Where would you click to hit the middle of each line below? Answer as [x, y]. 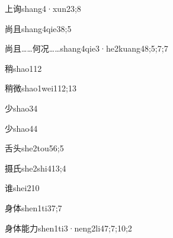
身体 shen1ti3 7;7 [33, 207]
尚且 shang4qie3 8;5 [38, 28]
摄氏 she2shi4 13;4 [36, 168]
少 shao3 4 [21, 108]
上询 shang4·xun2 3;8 [43, 8]
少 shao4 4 [21, 128]
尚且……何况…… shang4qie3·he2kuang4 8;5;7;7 [86, 48]
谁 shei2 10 [22, 188]
